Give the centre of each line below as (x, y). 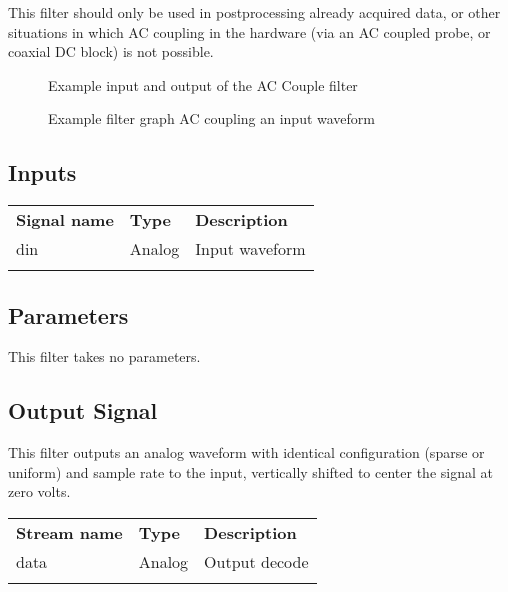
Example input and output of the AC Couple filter (203, 84)
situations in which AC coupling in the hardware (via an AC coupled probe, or (249, 31)
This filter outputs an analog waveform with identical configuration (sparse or (246, 452)
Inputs (42, 172)
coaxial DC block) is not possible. (111, 51)
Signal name (65, 220)
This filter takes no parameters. (104, 356)
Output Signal (83, 410)
